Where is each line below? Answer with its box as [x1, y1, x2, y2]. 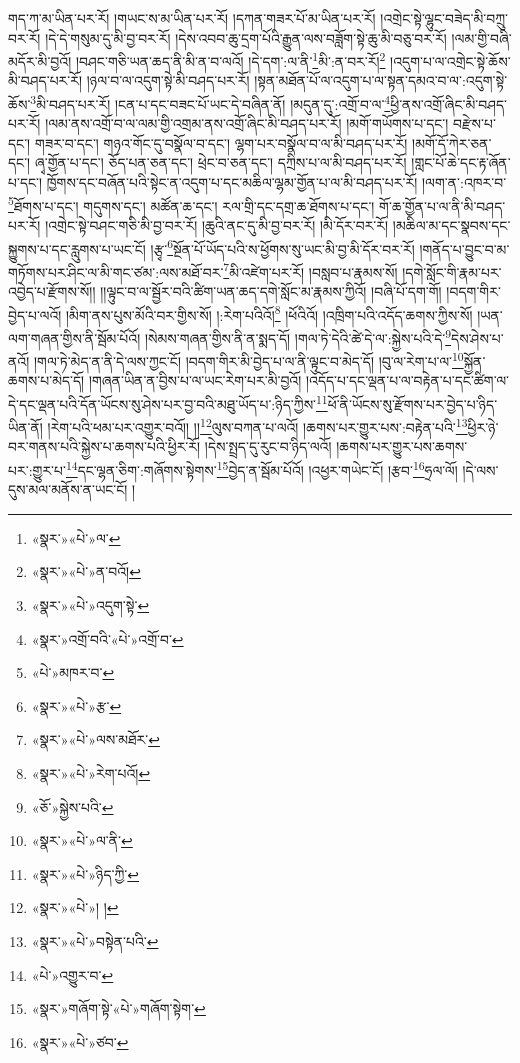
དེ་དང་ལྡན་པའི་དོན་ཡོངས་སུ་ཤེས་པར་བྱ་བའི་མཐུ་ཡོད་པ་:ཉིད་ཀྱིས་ [8, 393, 317, 414]
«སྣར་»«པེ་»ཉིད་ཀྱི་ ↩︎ [31, 863, 140, 884]
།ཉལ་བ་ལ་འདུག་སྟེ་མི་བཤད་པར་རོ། [86, 70, 250, 91]
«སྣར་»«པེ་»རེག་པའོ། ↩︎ [31, 763, 151, 784]
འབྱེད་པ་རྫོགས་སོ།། [8, 281, 96, 301]
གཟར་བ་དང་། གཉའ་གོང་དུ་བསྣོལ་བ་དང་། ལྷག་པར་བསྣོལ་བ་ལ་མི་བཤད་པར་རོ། [34, 132, 408, 153]
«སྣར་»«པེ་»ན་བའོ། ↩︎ [31, 561, 141, 582]
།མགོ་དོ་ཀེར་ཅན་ [412, 132, 492, 153]
